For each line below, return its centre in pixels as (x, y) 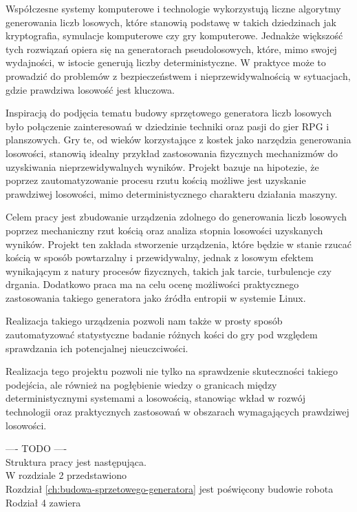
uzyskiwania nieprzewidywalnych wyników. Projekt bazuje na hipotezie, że (162, 166)
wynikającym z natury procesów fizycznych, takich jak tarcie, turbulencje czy (169, 270)
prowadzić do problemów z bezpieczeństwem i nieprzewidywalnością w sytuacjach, (178, 75)
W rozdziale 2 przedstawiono (66, 475)
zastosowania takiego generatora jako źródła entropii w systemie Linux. (156, 297)
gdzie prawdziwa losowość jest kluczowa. (90, 89)
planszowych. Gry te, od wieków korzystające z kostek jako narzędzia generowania (178, 140)
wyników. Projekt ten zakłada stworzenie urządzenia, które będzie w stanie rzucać (178, 244)
